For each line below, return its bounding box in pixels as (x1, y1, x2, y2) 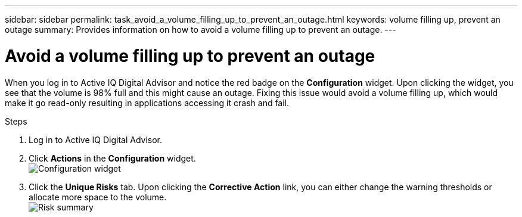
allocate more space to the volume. (29, 191, 167, 202)
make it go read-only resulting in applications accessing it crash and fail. (5, 97, 290, 108)
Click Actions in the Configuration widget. (29, 153, 196, 163)
